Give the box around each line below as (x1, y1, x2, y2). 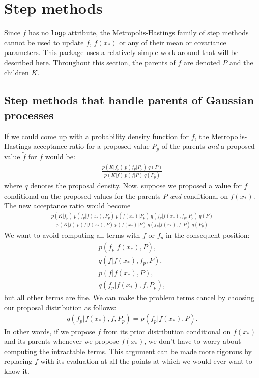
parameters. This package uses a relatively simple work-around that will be (4, 47, 239, 58)
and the (229, 57, 253, 67)
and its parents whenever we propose (4, 336, 119, 346)
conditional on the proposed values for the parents (4, 190, 161, 201)
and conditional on (169, 190, 228, 201)
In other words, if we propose (4, 326, 95, 336)
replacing (4, 356, 33, 366)
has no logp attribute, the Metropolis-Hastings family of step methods (28, 27, 249, 38)
